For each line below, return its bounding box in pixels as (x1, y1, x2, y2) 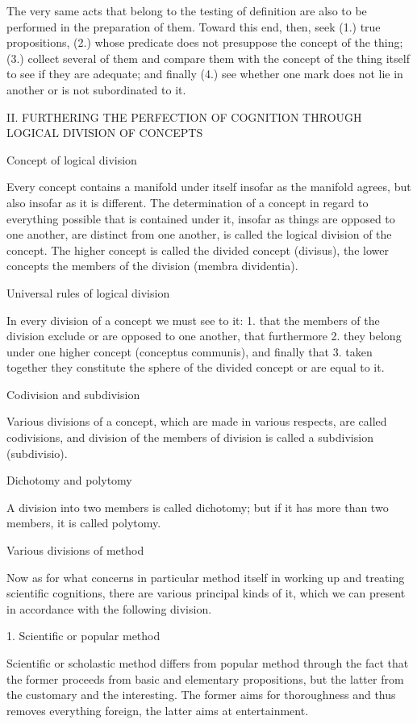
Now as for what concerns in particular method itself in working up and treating (6, 568, 405, 585)
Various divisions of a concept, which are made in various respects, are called (6, 413, 387, 430)
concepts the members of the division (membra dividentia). (6, 257, 298, 274)
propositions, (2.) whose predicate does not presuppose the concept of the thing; (6, 34, 403, 51)
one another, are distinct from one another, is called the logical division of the (6, 226, 392, 243)
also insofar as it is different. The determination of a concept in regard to (6, 193, 369, 210)
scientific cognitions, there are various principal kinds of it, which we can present (6, 585, 406, 601)
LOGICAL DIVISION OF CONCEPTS (6, 124, 203, 141)
